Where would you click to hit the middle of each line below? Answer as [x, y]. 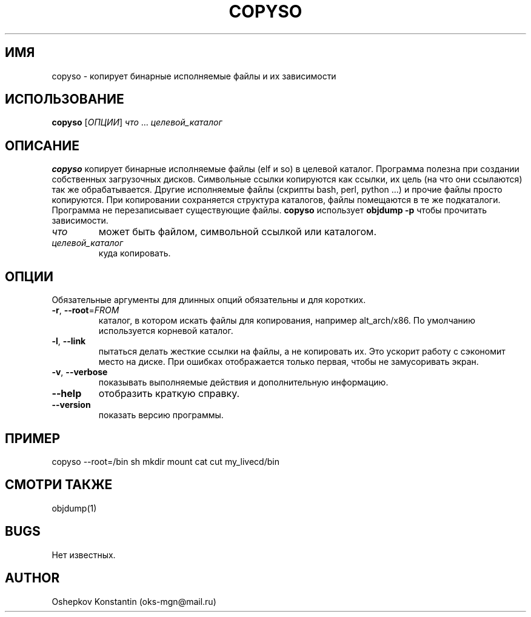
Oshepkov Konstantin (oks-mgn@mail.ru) [134, 601]
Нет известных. [84, 555]
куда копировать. [135, 253]
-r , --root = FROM [85, 310]
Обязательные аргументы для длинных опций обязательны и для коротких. [209, 300]
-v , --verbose [80, 372]
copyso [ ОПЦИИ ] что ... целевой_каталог [137, 122]
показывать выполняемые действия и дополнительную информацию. [243, 382]
